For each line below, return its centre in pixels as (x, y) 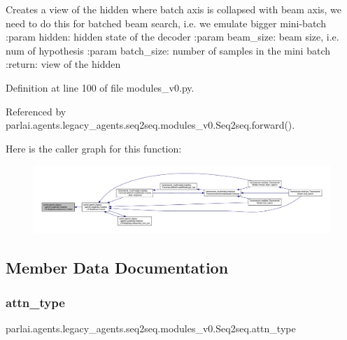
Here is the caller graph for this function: (94, 148)
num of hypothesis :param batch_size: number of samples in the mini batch (168, 50)
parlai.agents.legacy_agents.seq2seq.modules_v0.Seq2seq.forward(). (150, 125)
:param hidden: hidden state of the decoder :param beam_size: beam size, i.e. (172, 37)
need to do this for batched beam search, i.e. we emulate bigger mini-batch (166, 23)
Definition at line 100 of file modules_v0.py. (100, 87)
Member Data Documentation (117, 268)
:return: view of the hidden (63, 64)
